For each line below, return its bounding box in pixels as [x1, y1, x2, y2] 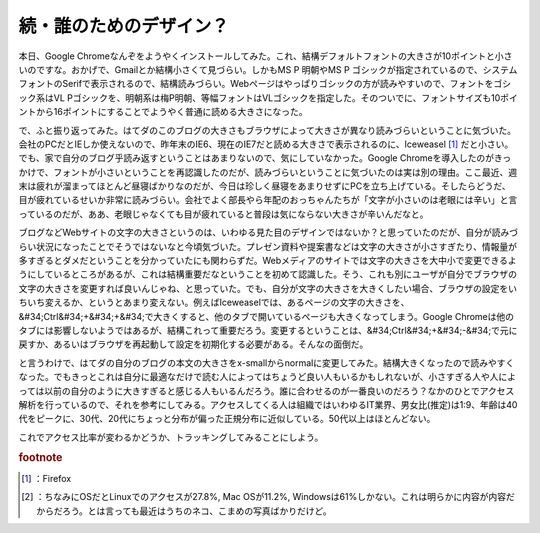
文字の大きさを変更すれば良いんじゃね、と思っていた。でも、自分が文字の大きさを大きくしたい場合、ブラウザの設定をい [18, 282, 517, 294]
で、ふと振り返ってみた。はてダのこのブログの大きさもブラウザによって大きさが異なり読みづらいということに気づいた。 [18, 124, 517, 136]
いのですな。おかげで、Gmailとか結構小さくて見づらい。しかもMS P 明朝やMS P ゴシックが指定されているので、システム [18, 63, 518, 75]
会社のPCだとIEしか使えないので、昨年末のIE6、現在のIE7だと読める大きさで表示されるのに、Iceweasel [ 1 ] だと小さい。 [18, 138, 514, 150]
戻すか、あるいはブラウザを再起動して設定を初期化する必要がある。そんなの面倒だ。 [18, 338, 369, 350]
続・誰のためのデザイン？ [18, 15, 230, 37]
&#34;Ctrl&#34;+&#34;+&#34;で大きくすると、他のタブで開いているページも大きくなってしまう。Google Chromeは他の [18, 310, 515, 322]
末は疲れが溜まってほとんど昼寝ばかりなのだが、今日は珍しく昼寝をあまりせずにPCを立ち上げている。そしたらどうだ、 [18, 180, 512, 192]
